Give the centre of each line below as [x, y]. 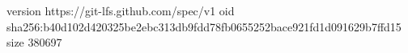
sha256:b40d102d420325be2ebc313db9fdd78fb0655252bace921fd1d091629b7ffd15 [204, 26]
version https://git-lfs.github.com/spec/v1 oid [121, 10]
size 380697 [34, 42]
